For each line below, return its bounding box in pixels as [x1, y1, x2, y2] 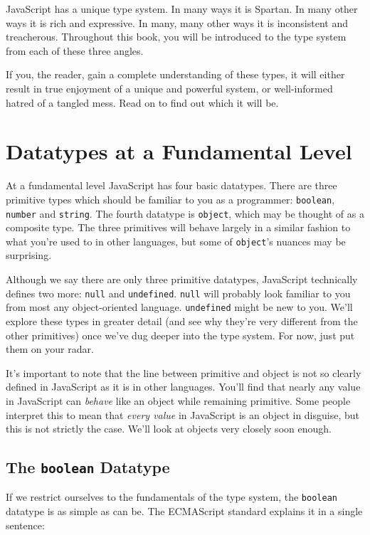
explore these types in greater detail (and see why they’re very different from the [6, 313, 358, 328]
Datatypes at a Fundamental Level [6, 137, 352, 166]
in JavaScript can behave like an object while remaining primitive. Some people [6, 393, 351, 408]
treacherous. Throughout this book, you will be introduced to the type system [6, 29, 347, 44]
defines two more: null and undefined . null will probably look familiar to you [6, 285, 351, 300]
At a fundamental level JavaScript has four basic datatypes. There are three [6, 178, 337, 193]
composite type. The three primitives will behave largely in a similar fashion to [6, 220, 351, 235]
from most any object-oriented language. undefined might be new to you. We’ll [6, 300, 353, 314]
